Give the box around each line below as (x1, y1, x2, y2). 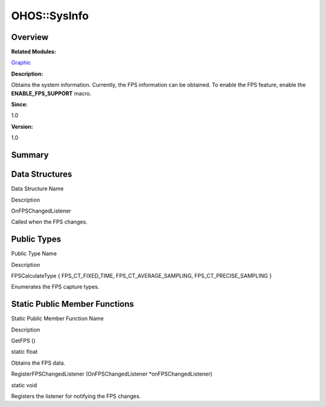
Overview (11, 32, 49, 42)
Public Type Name (11, 250, 57, 257)
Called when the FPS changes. (11, 218, 88, 226)
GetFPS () (11, 337, 36, 344)
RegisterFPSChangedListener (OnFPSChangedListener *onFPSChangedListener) (11, 370, 213, 377)
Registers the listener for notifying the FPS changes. (11, 393, 141, 400)
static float (11, 348, 38, 356)
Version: (11, 123, 33, 130)
